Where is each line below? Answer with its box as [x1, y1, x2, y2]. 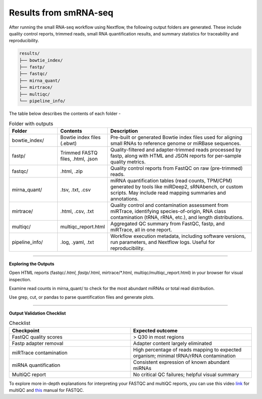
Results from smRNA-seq [9, 7, 114, 18]
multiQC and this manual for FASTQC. [9, 387, 84, 393]
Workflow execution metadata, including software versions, [110, 233, 246, 239]
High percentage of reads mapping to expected [133, 346, 242, 353]
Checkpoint [12, 327, 40, 334]
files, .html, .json [60, 155, 98, 162]
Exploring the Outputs [9, 261, 54, 267]
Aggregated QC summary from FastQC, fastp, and [110, 220, 225, 227]
